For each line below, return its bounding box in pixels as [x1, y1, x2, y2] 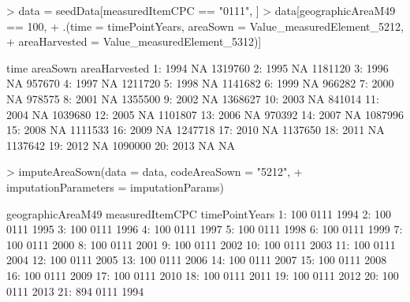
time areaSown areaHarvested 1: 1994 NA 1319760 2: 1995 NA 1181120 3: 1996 [6, 59, 389, 76]
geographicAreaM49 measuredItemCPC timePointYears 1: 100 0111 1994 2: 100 [6, 205, 391, 222]
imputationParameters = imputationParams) [6, 178, 225, 195]
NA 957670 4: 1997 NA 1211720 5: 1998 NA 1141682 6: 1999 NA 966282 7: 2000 [6, 75, 394, 91]
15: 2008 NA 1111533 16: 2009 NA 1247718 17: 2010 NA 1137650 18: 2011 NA [6, 121, 385, 138]
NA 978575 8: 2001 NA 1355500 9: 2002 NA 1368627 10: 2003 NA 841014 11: [6, 90, 379, 106]
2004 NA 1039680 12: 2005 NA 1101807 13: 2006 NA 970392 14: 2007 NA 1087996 [6, 106, 404, 122]
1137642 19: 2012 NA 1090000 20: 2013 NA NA [6, 136, 236, 153]
